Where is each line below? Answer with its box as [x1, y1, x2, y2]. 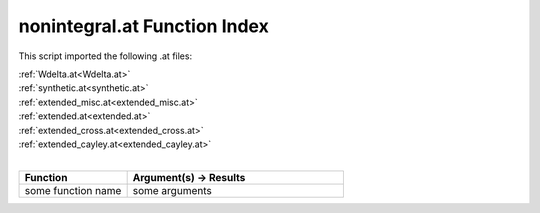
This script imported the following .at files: [18, 50, 193, 62]
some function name [24, 183, 122, 197]
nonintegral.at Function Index [18, 15, 269, 37]
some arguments [132, 183, 212, 197]
